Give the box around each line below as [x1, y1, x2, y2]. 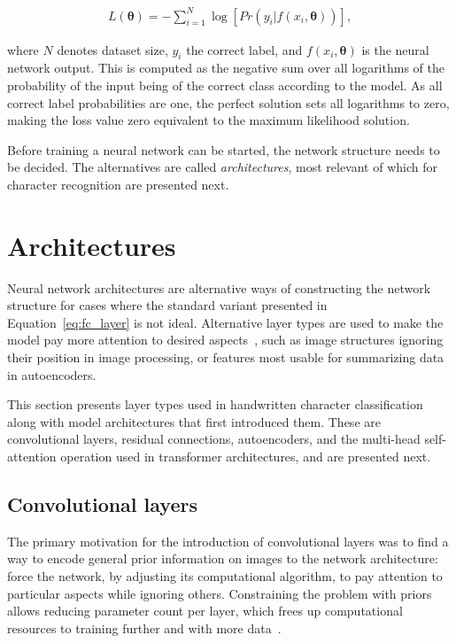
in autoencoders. [7, 365, 97, 383]
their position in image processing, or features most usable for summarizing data [7, 347, 444, 366]
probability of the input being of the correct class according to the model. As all [7, 75, 443, 94]
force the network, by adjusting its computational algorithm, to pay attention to [7, 566, 443, 585]
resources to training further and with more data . [7, 618, 282, 637]
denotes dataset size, [57, 40, 168, 58]
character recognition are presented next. [7, 174, 229, 193]
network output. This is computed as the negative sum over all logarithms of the [7, 58, 444, 77]
